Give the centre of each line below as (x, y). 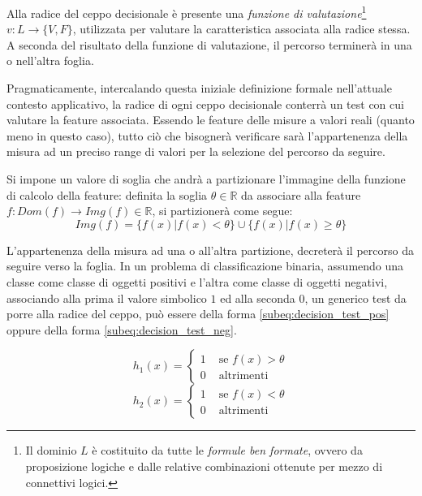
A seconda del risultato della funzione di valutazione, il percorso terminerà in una (209, 44)
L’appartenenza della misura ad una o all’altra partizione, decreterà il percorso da (210, 250)
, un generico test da (355, 298)
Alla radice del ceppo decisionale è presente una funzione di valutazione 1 (187, 12)
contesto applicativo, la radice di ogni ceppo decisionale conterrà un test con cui (205, 104)
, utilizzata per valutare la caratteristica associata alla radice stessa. (241, 29)
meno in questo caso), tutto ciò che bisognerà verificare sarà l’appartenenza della (207, 135)
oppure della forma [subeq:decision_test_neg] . (122, 329)
